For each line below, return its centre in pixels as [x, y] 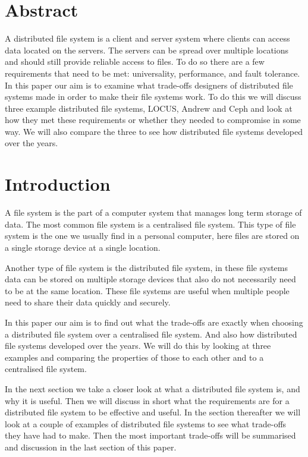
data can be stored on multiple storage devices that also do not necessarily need [150, 279]
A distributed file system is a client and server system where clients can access [147, 38]
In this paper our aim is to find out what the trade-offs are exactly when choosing [154, 322]
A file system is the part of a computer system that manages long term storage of [153, 212]
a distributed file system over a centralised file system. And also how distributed [151, 334]
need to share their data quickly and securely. [88, 302]
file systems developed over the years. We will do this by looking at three [138, 346]
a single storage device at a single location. [83, 247]
